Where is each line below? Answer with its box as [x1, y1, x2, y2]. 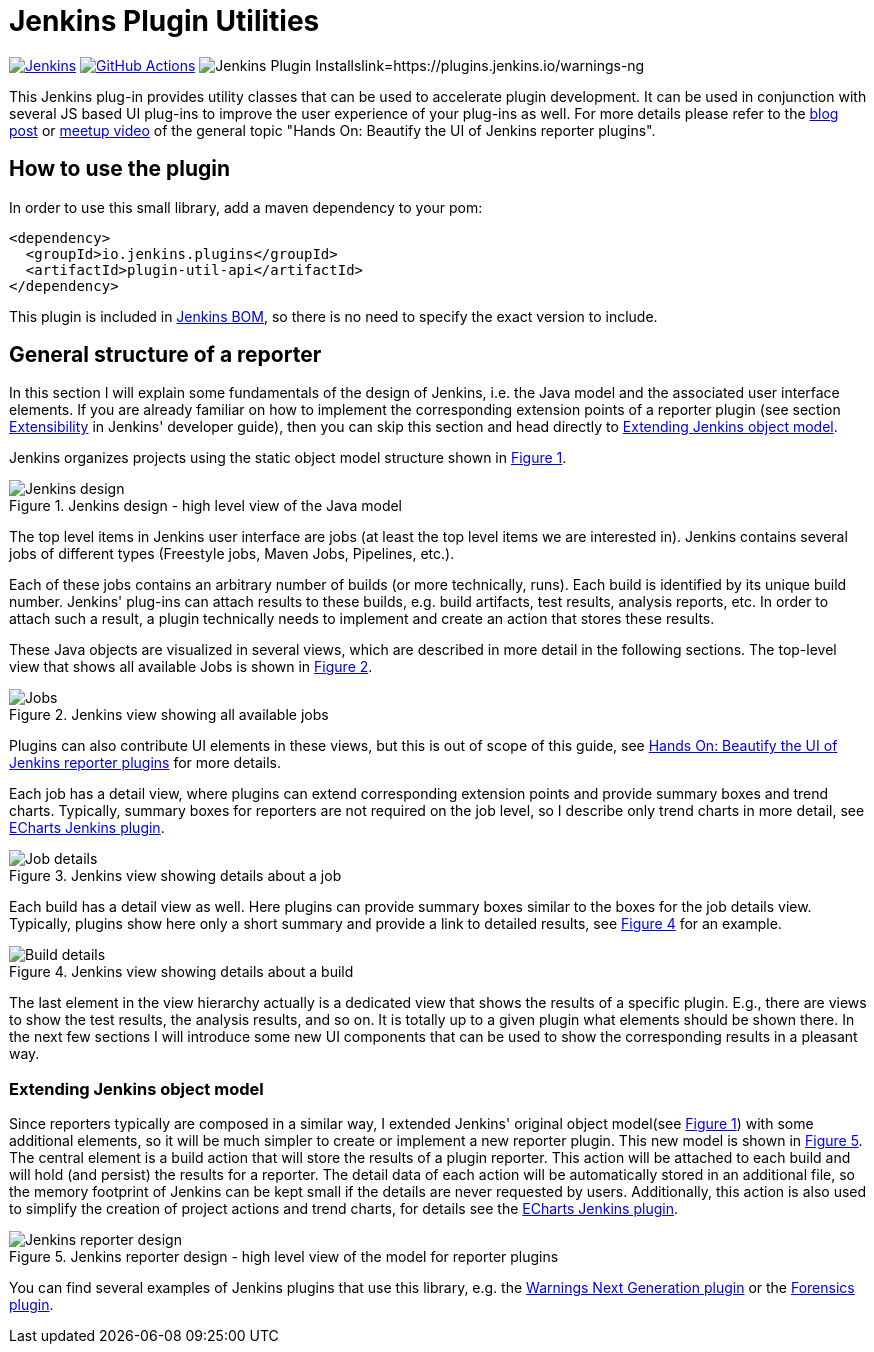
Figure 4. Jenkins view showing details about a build [9, 963, 354, 981]
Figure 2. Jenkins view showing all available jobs [9, 706, 329, 724]
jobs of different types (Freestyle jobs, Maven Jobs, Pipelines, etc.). [9, 545, 455, 563]
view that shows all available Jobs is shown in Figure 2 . [9, 658, 373, 676]
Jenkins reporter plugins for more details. [9, 754, 282, 772]
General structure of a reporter [9, 342, 322, 368]
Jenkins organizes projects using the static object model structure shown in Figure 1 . [9, 449, 567, 467]
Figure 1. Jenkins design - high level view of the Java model [9, 497, 403, 515]
